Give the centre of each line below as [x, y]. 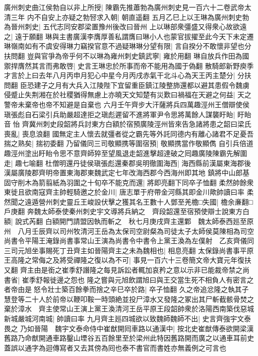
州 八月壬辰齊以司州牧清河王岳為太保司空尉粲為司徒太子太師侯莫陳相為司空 [129, 231]
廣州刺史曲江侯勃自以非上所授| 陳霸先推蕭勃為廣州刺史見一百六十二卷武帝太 [128, 7]
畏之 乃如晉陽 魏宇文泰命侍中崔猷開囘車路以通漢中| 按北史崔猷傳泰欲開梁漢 [129, 328]
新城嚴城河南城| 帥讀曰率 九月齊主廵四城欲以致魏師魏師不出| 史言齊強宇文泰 [128, 318]
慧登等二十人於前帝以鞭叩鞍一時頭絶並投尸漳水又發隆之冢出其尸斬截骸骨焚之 [129, 299]
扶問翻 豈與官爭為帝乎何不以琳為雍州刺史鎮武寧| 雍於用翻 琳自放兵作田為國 [127, 55]
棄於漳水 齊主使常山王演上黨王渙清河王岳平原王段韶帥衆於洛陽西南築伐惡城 [129, 309]
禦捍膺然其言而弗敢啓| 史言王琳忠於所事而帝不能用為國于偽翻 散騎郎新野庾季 [129, 65]
